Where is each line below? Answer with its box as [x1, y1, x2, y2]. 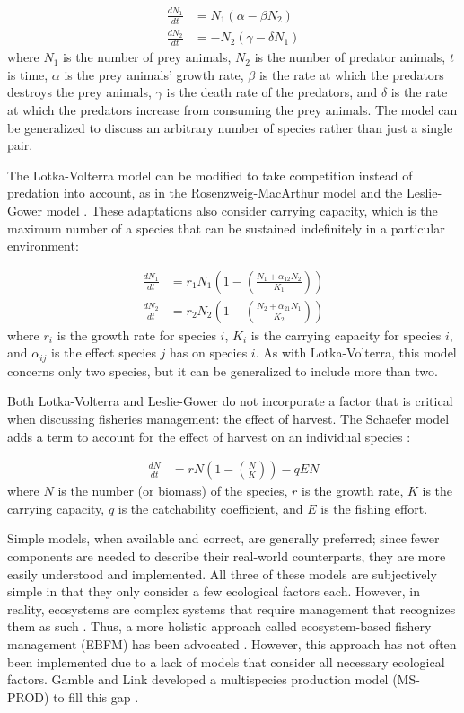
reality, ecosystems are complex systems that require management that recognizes [7, 599, 456, 618]
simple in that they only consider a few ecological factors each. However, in [7, 582, 420, 601]
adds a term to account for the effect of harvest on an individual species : [7, 427, 411, 445]
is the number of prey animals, [63, 48, 232, 66]
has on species [170, 343, 248, 362]
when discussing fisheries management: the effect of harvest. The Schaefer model [7, 409, 450, 427]
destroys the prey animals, [7, 83, 152, 101]
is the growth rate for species [57, 325, 216, 344]
